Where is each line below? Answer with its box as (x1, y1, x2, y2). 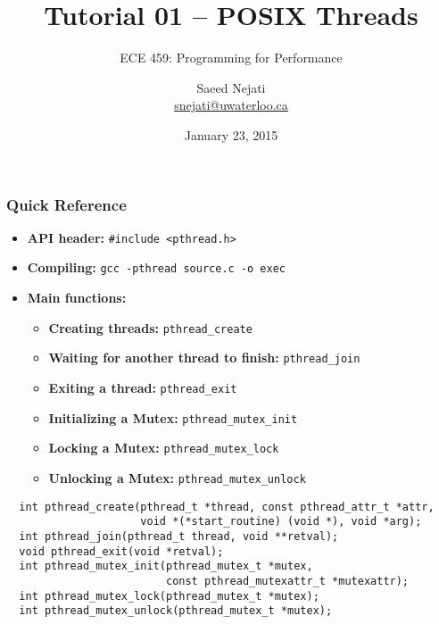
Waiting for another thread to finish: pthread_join (48, 348, 360, 367)
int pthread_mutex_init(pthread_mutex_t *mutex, (19, 560, 313, 573)
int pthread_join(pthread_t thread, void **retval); (19, 529, 339, 543)
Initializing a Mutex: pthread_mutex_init (48, 408, 298, 427)
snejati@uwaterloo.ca (174, 96, 288, 114)
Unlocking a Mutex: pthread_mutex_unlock (48, 468, 306, 487)
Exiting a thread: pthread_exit (48, 379, 237, 397)
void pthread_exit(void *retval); (19, 545, 224, 558)
